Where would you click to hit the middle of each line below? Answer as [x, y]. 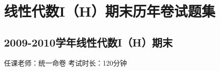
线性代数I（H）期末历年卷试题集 [110, 11]
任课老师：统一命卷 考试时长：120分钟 [65, 62]
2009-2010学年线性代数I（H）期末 [88, 42]
